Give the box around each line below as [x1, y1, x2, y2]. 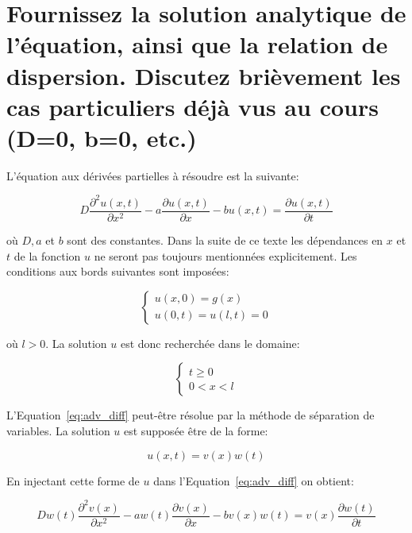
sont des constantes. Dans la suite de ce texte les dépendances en [67, 232, 383, 249]
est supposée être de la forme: [124, 423, 268, 438]
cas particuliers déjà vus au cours [6, 90, 379, 122]
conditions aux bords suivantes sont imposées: [6, 263, 229, 280]
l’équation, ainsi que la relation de [6, 28, 388, 60]
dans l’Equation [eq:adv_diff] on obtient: [153, 472, 354, 489]
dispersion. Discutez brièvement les [6, 59, 401, 91]
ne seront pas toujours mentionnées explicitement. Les [94, 247, 357, 264]
